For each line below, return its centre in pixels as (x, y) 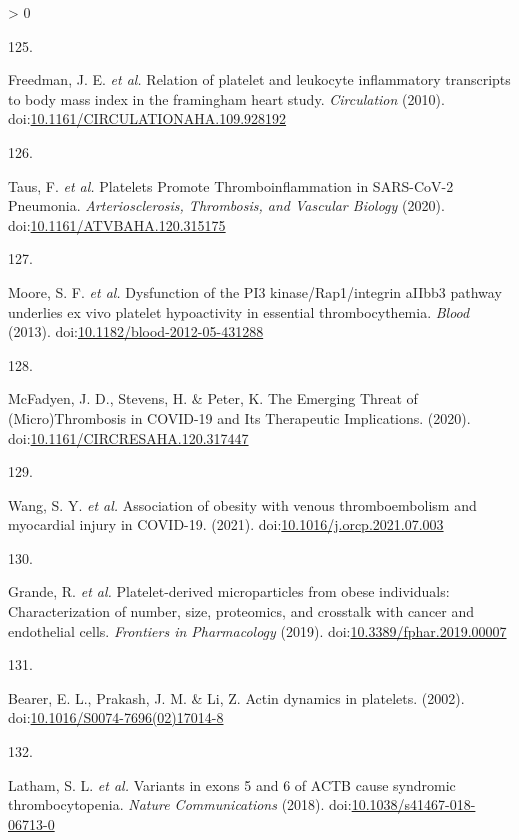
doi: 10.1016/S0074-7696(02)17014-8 (116, 717)
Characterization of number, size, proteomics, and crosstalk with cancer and (241, 611)
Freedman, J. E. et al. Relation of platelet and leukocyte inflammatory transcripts (259, 79)
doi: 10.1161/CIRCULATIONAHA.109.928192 (147, 118)
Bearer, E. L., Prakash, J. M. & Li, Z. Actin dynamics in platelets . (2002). (236, 697)
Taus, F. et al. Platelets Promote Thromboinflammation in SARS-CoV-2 (231, 185)
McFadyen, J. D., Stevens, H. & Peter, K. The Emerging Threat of (213, 398)
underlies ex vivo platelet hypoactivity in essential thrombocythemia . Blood (239, 311)
